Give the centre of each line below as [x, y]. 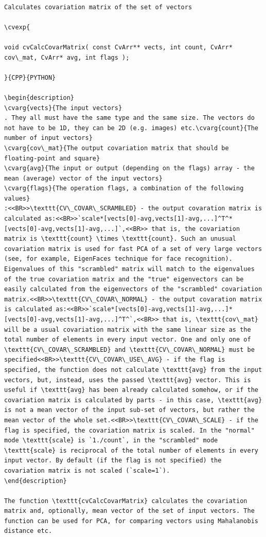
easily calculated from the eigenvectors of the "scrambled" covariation [133, 289]
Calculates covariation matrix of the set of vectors [98, 7]
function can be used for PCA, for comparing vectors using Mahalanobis [131, 521]
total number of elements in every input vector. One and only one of [128, 340]
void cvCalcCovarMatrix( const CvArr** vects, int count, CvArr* [118, 47]
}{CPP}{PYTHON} [30, 77]
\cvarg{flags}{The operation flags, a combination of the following [124, 189]
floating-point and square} [52, 158]
